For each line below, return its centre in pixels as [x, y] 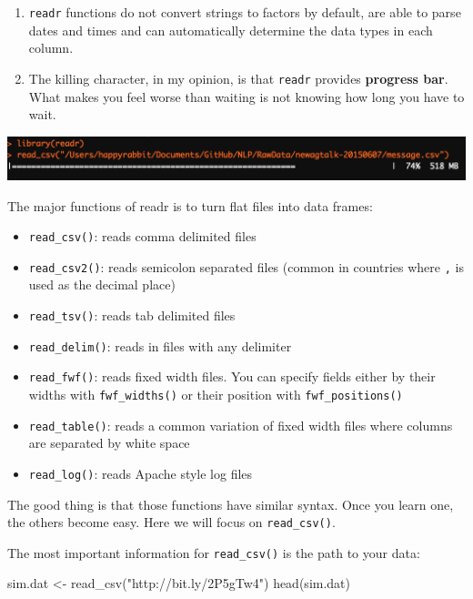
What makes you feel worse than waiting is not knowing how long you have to [247, 96]
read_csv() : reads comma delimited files [142, 236]
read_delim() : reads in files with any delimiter [160, 345]
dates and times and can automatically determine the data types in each [231, 30]
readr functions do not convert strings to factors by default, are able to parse [245, 12]
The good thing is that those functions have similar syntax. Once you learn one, [231, 504]
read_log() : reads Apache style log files [141, 473]
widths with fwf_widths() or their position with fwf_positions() [216, 394]
